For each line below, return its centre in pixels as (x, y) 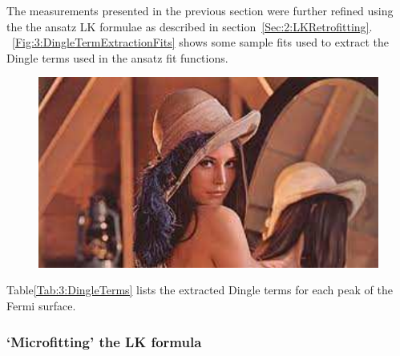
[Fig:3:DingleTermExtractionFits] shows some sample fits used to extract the (201, 42)
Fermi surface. (41, 305)
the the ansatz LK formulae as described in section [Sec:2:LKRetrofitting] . (190, 26)
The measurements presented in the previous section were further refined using (200, 10)
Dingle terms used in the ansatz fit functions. (117, 57)
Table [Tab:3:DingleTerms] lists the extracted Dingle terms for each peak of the (200, 290)
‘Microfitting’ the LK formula (104, 341)
